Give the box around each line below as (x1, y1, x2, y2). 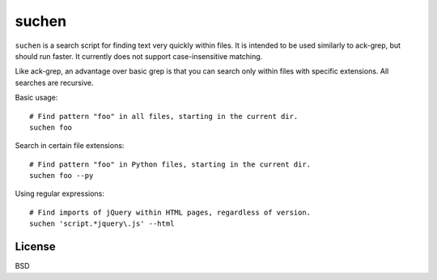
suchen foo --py (29, 171, 94, 180)
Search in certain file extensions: (15, 141, 125, 151)
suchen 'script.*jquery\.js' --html (29, 219, 175, 228)
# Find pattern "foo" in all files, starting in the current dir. (29, 112, 299, 121)
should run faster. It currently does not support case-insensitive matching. (15, 51, 263, 61)
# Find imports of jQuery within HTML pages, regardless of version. (29, 207, 312, 217)
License (15, 240, 56, 254)
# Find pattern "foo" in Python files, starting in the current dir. (29, 159, 312, 169)
